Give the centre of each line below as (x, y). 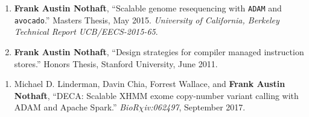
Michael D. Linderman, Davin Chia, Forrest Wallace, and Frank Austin (150, 84)
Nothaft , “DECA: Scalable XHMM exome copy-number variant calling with (156, 95)
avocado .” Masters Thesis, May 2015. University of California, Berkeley (147, 19)
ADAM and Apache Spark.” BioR (76, 107)
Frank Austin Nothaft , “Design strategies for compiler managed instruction (159, 51)
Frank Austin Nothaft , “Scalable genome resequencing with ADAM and (148, 8)
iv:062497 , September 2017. (195, 107)
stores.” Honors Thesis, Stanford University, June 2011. (116, 63)
